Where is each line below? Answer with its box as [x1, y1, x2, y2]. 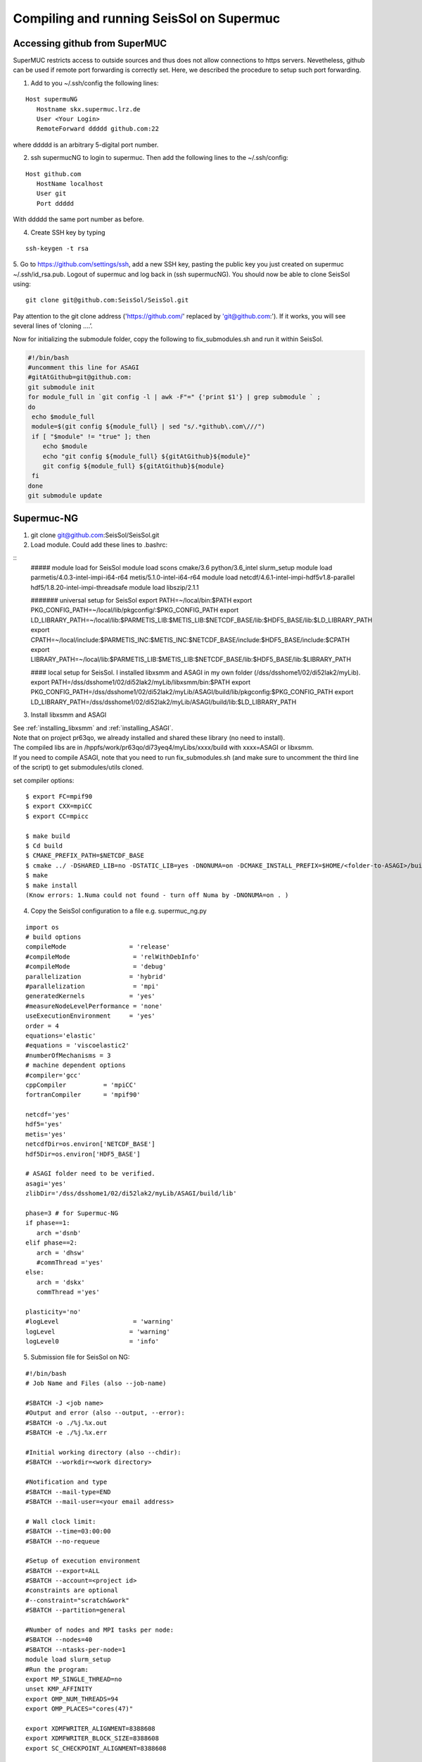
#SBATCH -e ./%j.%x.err [25, 1429, 108, 1437]
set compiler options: [13, 776, 75, 784]
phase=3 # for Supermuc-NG [25, 1209, 119, 1217]
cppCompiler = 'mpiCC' [25, 1080, 137, 1089]
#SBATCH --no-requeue [25, 1537, 100, 1545]
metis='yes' [25, 1130, 67, 1138]
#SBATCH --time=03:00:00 [25, 1527, 111, 1536]
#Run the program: [25, 1665, 89, 1673]
